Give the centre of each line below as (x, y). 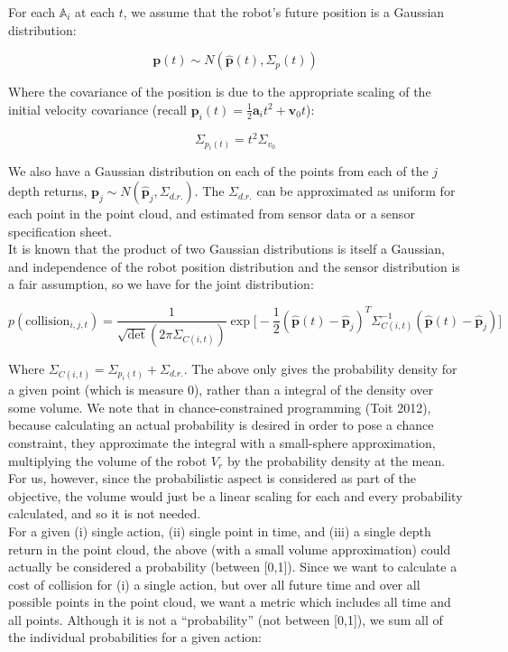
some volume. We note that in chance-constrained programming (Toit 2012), (220, 407)
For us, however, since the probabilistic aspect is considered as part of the (212, 478)
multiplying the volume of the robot (108, 460)
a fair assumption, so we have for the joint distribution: (161, 284)
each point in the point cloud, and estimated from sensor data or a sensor (212, 214)
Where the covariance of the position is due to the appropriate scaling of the (220, 92)
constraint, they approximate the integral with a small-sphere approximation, (222, 442)
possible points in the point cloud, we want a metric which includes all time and (230, 602)
